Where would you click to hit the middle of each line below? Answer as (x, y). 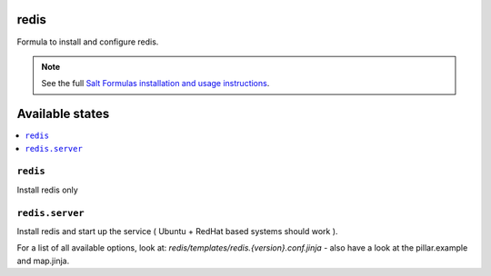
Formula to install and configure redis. (88, 42)
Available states (63, 114)
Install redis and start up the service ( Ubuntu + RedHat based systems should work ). (177, 231)
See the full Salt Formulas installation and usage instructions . (155, 84)
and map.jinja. (43, 261)
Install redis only (48, 190)
